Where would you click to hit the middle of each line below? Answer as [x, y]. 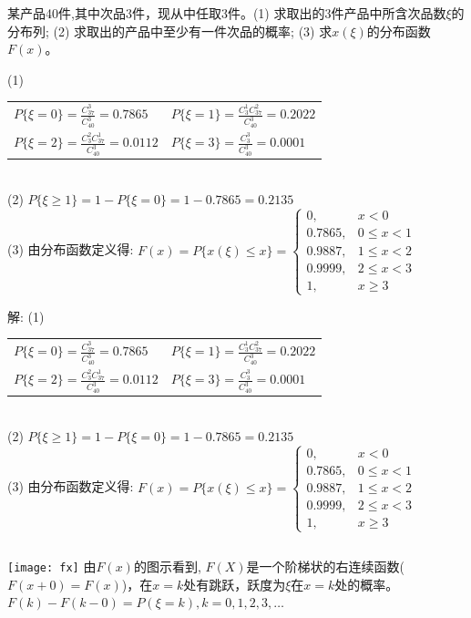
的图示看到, [167, 566]
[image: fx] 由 [52, 566]
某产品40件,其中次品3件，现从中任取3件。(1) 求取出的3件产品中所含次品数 [227, 13]
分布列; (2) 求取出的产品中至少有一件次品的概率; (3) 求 [170, 31]
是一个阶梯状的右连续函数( [326, 566]
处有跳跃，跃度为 [235, 584]
